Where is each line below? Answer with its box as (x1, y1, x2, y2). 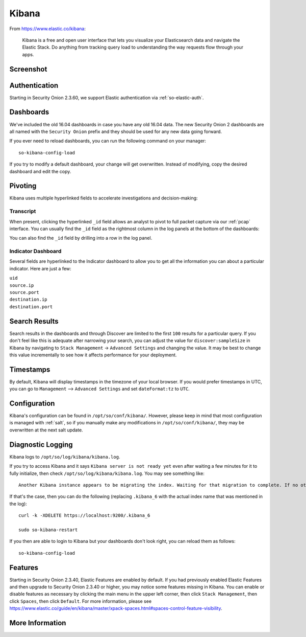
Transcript (9, 208, 36, 215)
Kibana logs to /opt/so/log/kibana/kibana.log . (9, 453, 120, 460)
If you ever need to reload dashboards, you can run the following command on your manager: (9, 138, 207, 144)
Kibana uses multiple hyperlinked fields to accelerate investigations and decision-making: (9, 195, 198, 201)
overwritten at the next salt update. (9, 427, 84, 433)
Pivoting (9, 181, 37, 190)
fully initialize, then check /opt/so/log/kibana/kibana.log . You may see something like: (9, 470, 205, 476)
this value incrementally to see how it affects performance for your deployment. (9, 352, 177, 358)
